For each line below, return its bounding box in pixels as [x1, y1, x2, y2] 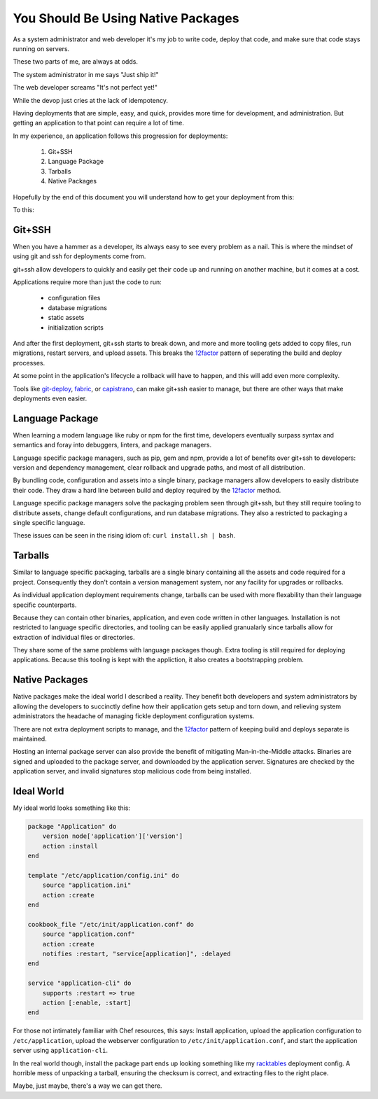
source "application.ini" [42, 881, 132, 889]
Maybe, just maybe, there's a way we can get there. [13, 1081, 162, 1090]
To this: [13, 206, 34, 214]
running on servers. [13, 44, 70, 52]
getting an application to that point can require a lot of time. [13, 119, 185, 127]
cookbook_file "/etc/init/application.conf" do [27, 920, 194, 928]
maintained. [13, 734, 47, 743]
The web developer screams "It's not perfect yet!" [13, 83, 157, 92]
